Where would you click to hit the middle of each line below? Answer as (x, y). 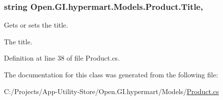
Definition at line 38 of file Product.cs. (62, 58)
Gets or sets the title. (36, 25)
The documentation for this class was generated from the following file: (111, 74)
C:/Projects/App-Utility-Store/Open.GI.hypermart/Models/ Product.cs (111, 91)
